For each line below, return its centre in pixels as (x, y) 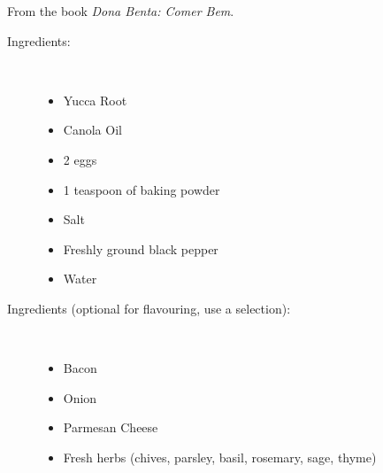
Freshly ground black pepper (141, 248)
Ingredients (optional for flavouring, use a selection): (149, 308)
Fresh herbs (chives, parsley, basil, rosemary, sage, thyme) (220, 457)
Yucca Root (95, 100)
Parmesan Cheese (111, 427)
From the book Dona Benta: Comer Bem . (121, 11)
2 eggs (80, 159)
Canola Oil (92, 130)
